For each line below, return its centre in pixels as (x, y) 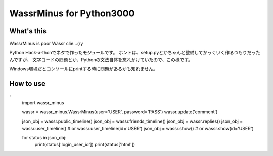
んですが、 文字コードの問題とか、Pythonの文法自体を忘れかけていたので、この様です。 (101, 60)
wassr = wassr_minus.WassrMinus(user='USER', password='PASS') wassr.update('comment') (120, 112)
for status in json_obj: (44, 138)
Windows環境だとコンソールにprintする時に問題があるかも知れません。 (83, 69)
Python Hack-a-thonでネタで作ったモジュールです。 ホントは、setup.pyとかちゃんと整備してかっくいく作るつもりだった (135, 53)
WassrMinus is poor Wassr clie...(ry (46, 44)
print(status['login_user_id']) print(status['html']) (85, 145)
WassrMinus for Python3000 (72, 13)
